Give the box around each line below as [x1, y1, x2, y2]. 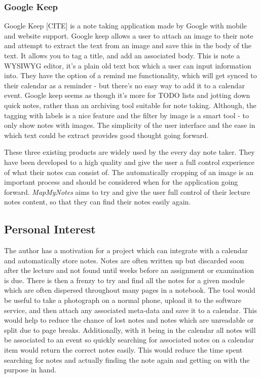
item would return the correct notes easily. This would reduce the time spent [4, 345, 243, 355]
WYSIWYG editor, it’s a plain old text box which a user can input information [4, 60, 251, 71]
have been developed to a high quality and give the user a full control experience [4, 156, 255, 167]
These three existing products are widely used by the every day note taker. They [4, 147, 255, 157]
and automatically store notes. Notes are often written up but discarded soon [4, 255, 244, 265]
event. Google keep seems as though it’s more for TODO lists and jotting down [4, 90, 250, 100]
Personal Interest [4, 221, 96, 237]
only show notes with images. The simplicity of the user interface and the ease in [4, 120, 255, 130]
